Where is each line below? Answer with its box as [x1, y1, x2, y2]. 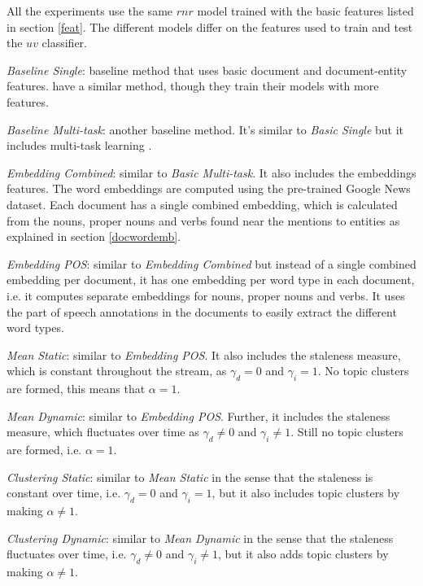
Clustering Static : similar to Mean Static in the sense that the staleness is [7, 468, 373, 485]
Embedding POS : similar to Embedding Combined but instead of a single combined [7, 255, 416, 272]
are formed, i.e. [7, 441, 82, 458]
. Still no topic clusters [290, 423, 403, 440]
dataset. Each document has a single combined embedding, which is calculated [7, 195, 398, 212]
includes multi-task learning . [7, 137, 152, 154]
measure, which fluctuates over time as [7, 423, 199, 440]
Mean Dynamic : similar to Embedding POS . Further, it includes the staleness [7, 407, 390, 424]
